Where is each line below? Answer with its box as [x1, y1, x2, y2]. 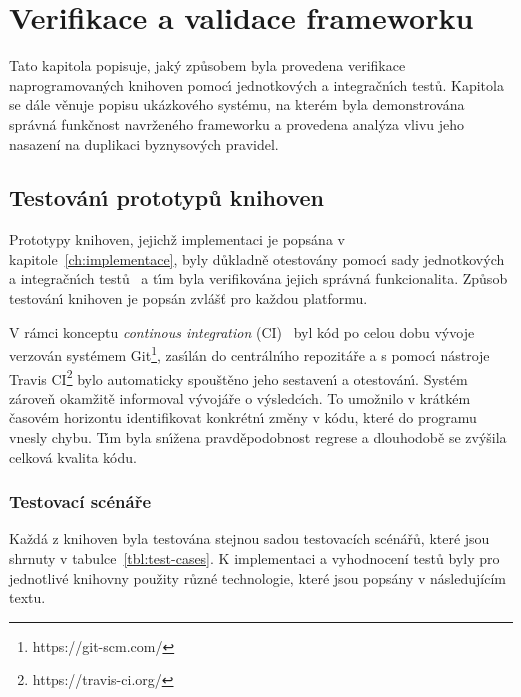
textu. [9, 587, 46, 608]
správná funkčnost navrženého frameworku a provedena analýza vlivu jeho [9, 113, 464, 134]
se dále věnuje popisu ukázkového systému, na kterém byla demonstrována [9, 94, 465, 115]
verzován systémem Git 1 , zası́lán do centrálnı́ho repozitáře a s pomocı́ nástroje [9, 342, 490, 365]
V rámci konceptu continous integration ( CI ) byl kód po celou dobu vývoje [9, 321, 475, 342]
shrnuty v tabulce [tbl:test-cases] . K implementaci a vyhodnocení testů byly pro [9, 547, 500, 568]
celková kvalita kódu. [9, 446, 137, 467]
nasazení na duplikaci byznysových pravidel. [9, 133, 279, 154]
